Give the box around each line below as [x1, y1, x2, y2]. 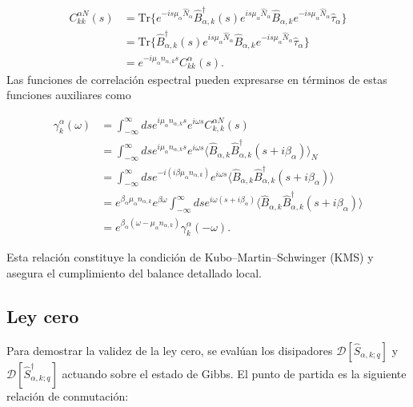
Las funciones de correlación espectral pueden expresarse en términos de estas [6, 70, 387, 87]
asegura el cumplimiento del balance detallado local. [6, 264, 263, 281]
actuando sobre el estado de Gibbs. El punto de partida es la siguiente [62, 365, 407, 381]
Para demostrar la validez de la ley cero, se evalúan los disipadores [6, 341, 333, 358]
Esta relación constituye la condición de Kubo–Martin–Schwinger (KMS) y [6, 249, 374, 265]
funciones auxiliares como [6, 86, 131, 103]
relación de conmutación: [6, 387, 129, 404]
